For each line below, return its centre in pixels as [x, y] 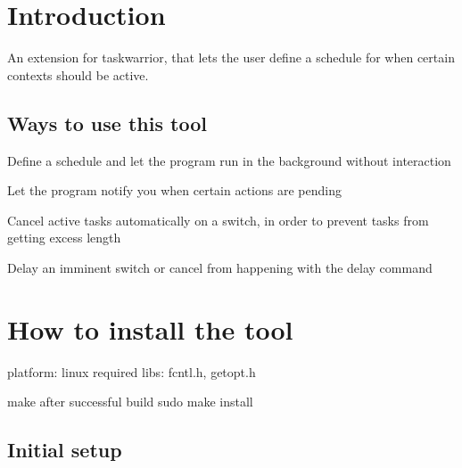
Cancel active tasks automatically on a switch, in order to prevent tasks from [218, 220]
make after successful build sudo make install [130, 402]
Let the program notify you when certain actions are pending [174, 190]
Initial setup [65, 450]
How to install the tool [150, 328]
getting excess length [64, 238]
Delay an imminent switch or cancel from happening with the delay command [220, 267]
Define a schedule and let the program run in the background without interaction [229, 160]
